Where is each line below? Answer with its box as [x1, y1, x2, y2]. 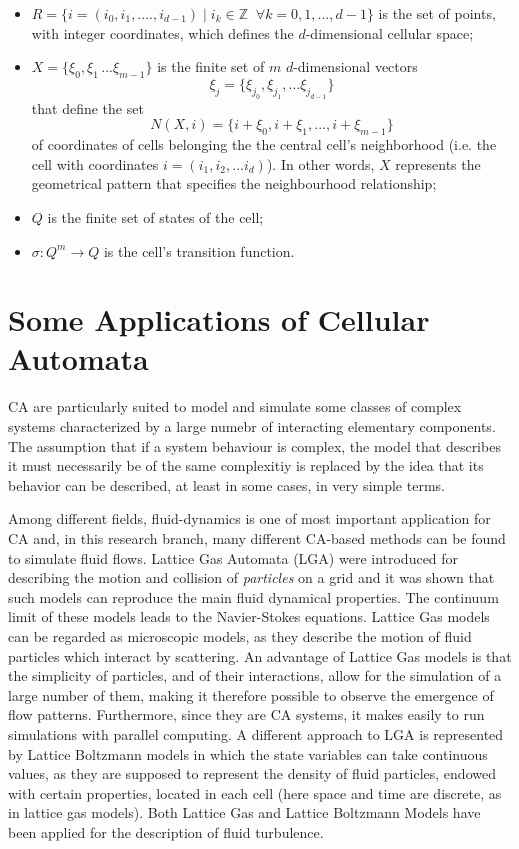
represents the [395, 153, 481, 174]
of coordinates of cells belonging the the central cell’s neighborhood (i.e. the [31, 134, 497, 155]
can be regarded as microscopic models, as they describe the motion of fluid [8, 625, 472, 646]
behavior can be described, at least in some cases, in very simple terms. [8, 474, 445, 495]
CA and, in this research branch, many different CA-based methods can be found [8, 527, 506, 548]
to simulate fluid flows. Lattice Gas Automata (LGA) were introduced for [8, 547, 459, 568]
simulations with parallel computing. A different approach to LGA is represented [8, 723, 504, 744]
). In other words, [266, 153, 375, 174]
